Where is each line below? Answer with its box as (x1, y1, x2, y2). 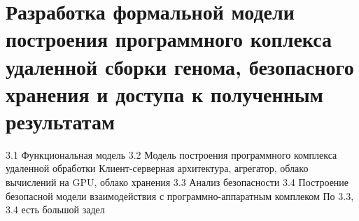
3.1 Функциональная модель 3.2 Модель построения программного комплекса (6, 147, 337, 162)
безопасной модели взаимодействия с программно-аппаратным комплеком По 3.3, (6, 188, 354, 203)
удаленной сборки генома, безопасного (6, 52, 354, 80)
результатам (6, 106, 115, 135)
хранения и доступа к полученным (6, 79, 323, 108)
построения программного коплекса (6, 24, 332, 53)
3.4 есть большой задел (6, 202, 105, 217)
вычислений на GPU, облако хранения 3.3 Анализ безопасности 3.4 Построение (6, 175, 349, 190)
